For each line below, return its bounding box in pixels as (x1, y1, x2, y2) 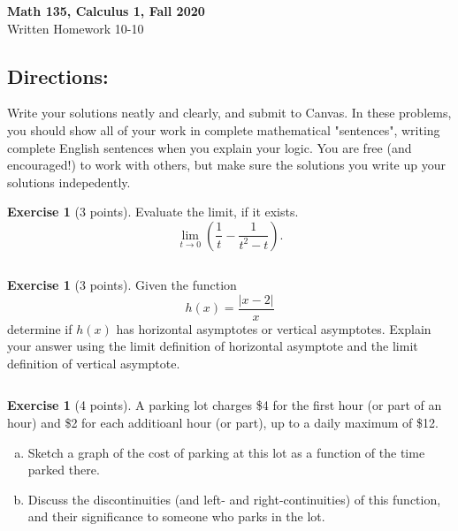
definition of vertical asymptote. (7, 353, 180, 372)
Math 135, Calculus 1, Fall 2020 (7, 2, 205, 19)
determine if (7, 319, 73, 338)
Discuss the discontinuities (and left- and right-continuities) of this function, (27, 489, 441, 508)
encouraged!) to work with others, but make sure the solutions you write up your (7, 156, 446, 174)
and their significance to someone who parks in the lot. (27, 507, 325, 526)
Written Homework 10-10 (7, 19, 144, 37)
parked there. (27, 460, 100, 479)
